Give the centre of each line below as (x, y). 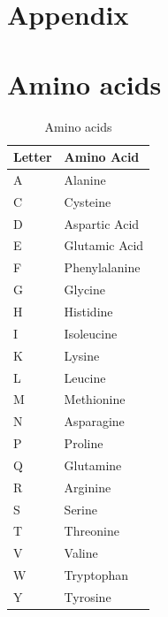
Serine (80, 509)
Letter (33, 157)
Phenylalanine (102, 267)
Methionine (95, 399)
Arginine (88, 487)
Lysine (82, 355)
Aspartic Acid (102, 223)
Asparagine (94, 421)
